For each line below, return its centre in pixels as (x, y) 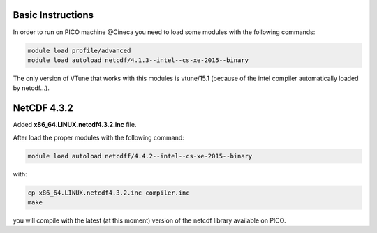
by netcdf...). (31, 88)
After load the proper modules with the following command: (98, 137)
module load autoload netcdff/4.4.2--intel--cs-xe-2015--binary (140, 156)
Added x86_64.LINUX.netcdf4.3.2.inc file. (75, 125)
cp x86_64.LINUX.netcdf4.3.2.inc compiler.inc (109, 193)
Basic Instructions (53, 15)
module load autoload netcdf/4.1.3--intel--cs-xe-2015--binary (138, 60)
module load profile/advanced (79, 50)
